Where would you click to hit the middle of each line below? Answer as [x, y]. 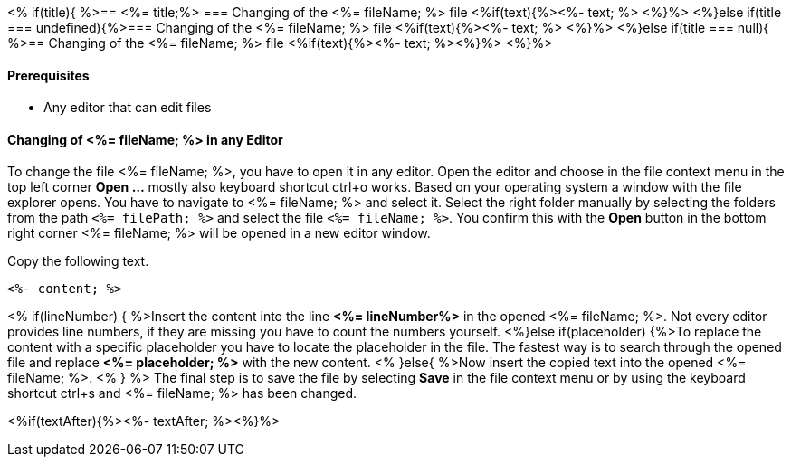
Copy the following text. [78, 261]
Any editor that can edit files [128, 108]
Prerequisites [48, 75]
